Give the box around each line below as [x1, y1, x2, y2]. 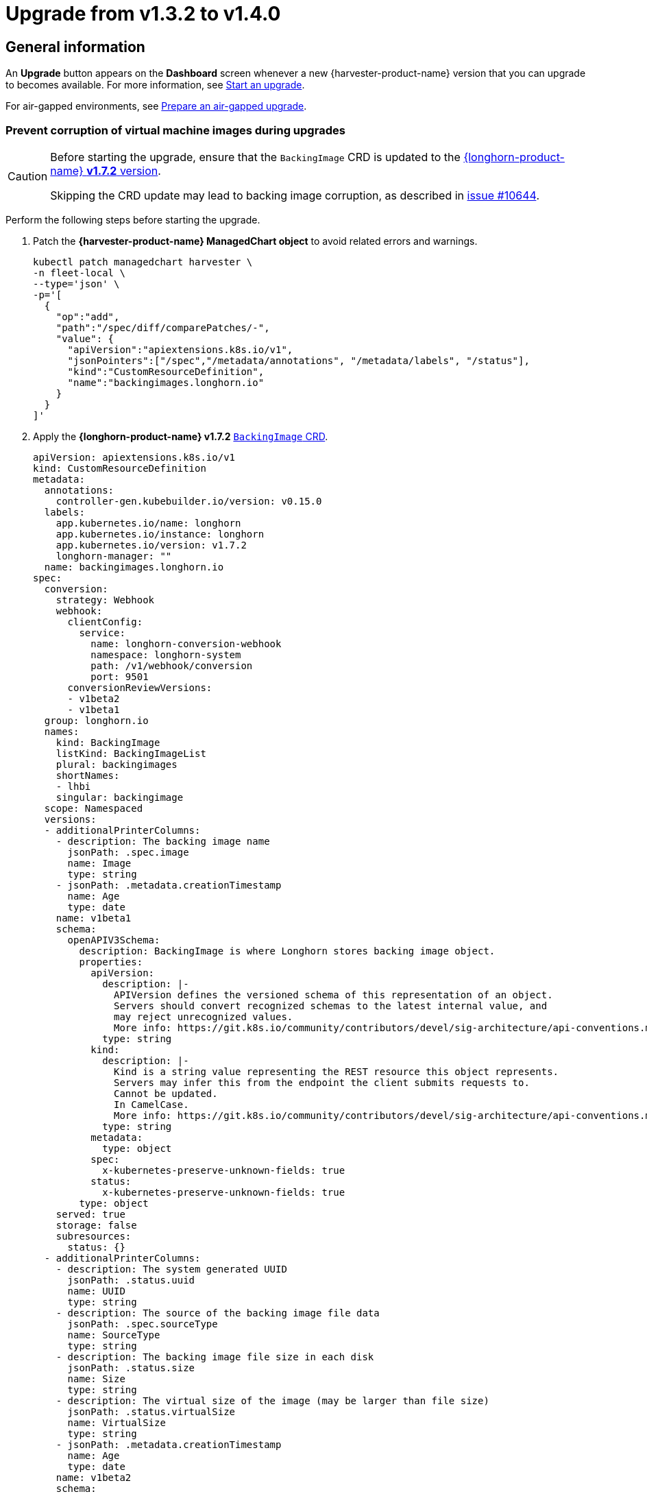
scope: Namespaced [44, 802, 143, 814]
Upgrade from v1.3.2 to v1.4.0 [5, 2, 281, 25]
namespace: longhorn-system [90, 649, 241, 660]
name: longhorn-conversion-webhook [90, 638, 282, 649]
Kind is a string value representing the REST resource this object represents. [114, 1065, 559, 1077]
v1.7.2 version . [86, 163, 161, 178]
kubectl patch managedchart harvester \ [33, 256, 253, 267]
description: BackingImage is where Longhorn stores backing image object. [79, 945, 496, 956]
